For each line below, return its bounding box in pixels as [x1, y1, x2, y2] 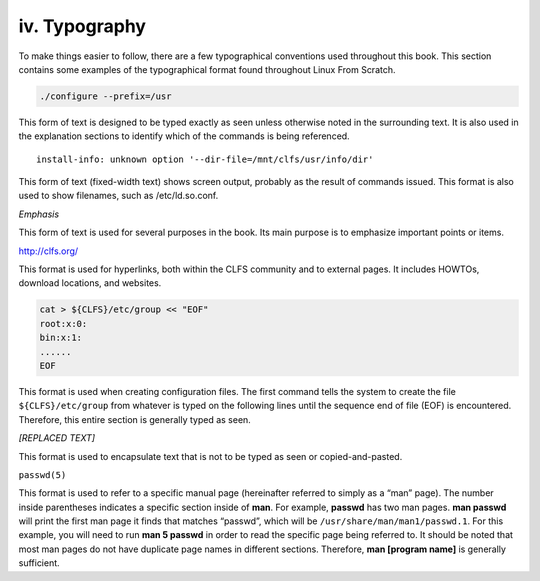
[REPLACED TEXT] [18, 432, 95, 444]
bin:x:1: [39, 332, 83, 344]
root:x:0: [39, 318, 88, 329]
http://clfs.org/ [18, 245, 79, 257]
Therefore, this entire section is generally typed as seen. [18, 413, 252, 425]
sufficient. [18, 557, 60, 569]
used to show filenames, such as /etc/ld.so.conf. [18, 190, 219, 202]
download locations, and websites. [18, 277, 162, 289]
